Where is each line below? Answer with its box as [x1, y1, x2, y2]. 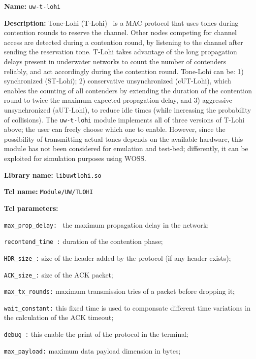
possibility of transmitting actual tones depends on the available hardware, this [4, 133, 243, 144]
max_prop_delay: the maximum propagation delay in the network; [4, 219, 209, 230]
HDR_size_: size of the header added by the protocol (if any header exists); [4, 252, 231, 263]
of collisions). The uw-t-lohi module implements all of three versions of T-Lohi [4, 114, 245, 124]
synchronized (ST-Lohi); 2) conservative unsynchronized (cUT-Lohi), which [4, 76, 231, 86]
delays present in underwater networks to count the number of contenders [4, 56, 226, 67]
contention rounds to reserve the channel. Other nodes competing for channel [4, 27, 237, 38]
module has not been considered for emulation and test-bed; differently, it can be [4, 143, 248, 154]
